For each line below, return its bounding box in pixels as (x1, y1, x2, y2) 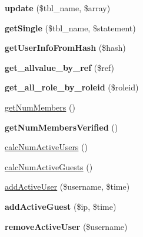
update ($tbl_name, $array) (5, 2, 111, 14)
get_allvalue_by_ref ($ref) (5, 61, 115, 73)
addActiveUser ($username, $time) (5, 180, 130, 193)
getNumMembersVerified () (5, 121, 118, 133)
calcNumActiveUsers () (5, 141, 88, 153)
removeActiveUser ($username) (5, 220, 128, 232)
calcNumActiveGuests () (5, 160, 93, 173)
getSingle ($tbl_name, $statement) (5, 21, 136, 34)
